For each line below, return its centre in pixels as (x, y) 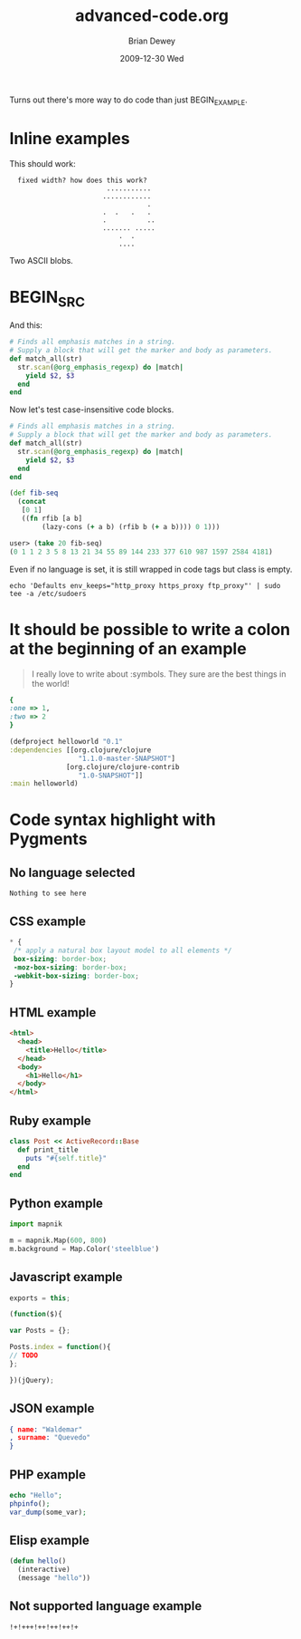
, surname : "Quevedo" (50, 1438)
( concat (32, 502)
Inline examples (70, 138)
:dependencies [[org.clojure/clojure (80, 750)
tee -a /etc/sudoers (48, 593)
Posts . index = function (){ (60, 1347)
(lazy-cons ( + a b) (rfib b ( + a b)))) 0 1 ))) (131, 526)
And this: (26, 325)
